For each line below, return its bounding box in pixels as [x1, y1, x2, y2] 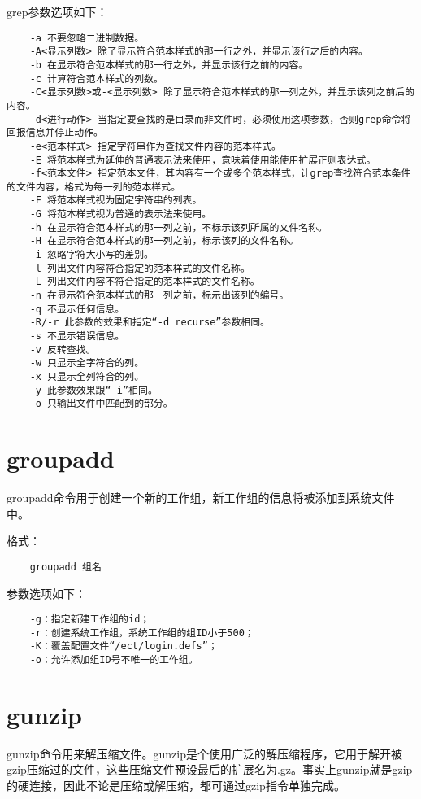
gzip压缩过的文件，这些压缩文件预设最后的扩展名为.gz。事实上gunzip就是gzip [7, 761, 413, 778]
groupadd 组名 [29, 561, 102, 573]
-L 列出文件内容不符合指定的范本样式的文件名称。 [29, 276, 260, 288]
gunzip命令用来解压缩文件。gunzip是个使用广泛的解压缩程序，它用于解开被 [7, 744, 402, 762]
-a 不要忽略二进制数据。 [29, 32, 145, 44]
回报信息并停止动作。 [7, 127, 103, 139]
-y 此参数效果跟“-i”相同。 [29, 384, 158, 396]
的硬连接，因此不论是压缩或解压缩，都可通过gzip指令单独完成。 [7, 777, 345, 794]
